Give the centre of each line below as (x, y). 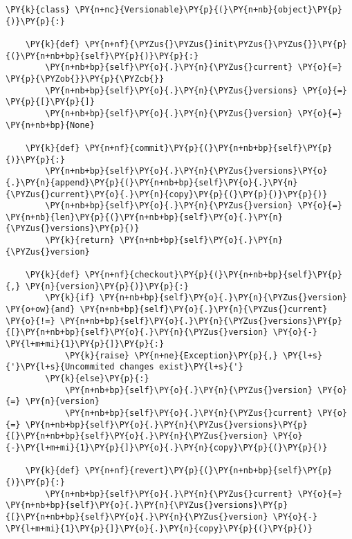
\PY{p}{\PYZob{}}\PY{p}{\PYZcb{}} (85, 79)
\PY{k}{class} (38, 10)
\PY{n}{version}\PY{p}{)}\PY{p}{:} (107, 286)
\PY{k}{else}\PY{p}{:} (97, 378)
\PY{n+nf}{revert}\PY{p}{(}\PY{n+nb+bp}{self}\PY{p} (209, 471)
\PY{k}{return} (80, 240)
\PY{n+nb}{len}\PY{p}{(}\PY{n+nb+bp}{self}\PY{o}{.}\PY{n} (144, 217)
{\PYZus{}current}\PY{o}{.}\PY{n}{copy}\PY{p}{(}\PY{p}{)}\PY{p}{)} (167, 194)
